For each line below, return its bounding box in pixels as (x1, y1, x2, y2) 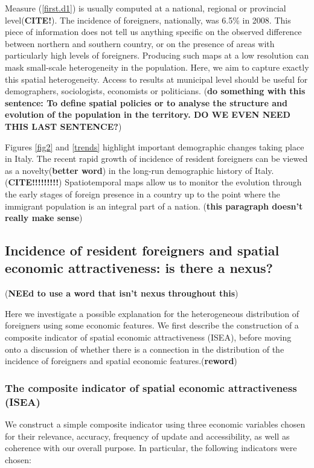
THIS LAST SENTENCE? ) (5, 120, 122, 132)
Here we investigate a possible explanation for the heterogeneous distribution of (5, 307, 300, 319)
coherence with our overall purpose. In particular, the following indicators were (5, 441, 297, 454)
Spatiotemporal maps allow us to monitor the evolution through (65, 176, 302, 188)
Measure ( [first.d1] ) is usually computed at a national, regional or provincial (5, 2, 286, 14)
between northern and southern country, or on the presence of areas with (5, 37, 275, 50)
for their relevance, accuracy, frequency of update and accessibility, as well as (5, 429, 290, 442)
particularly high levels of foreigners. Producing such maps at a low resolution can (5, 49, 309, 62)
